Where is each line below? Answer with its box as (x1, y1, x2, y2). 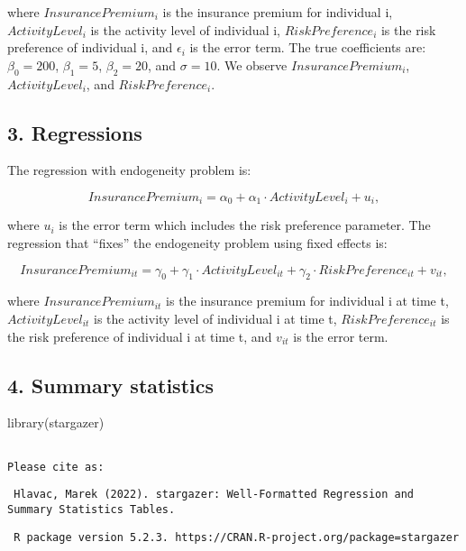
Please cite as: (7, 460, 105, 473)
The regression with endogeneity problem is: (7, 161, 251, 179)
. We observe (216, 55, 288, 74)
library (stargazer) (7, 413, 105, 432)
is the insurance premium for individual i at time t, (166, 291, 449, 310)
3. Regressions (7, 118, 142, 146)
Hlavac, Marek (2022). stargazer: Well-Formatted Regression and (14, 488, 415, 501)
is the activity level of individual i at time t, (94, 309, 337, 327)
